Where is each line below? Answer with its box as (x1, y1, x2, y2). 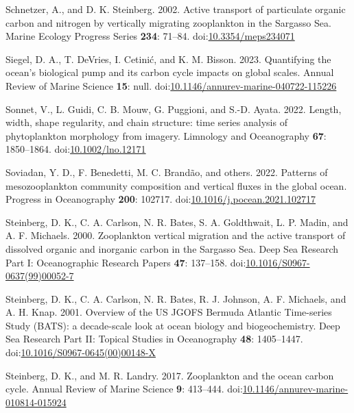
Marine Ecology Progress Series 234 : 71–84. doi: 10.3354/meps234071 (5, 29, 295, 43)
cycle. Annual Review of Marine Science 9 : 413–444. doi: (5, 381, 243, 396)
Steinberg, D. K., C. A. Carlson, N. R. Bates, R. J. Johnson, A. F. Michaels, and (5, 291, 346, 305)
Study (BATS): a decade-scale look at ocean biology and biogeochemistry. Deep (5, 318, 340, 332)
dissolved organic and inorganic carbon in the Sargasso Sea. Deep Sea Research (5, 241, 339, 255)
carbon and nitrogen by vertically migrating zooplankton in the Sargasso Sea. (5, 15, 331, 29)
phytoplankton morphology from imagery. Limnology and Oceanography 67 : (5, 128, 327, 142)
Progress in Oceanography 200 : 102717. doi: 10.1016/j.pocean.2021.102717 (5, 192, 316, 206)
